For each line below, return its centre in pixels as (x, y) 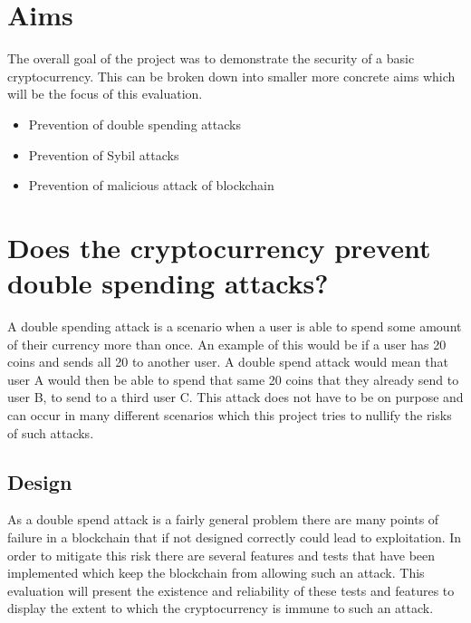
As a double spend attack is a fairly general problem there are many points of (223, 519)
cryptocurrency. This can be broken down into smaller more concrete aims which (231, 76)
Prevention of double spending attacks (135, 124)
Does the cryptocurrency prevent (219, 247)
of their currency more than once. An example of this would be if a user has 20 (227, 344)
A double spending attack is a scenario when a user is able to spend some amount (235, 326)
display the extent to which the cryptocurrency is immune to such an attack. (221, 608)
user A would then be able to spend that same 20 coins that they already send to (233, 379)
